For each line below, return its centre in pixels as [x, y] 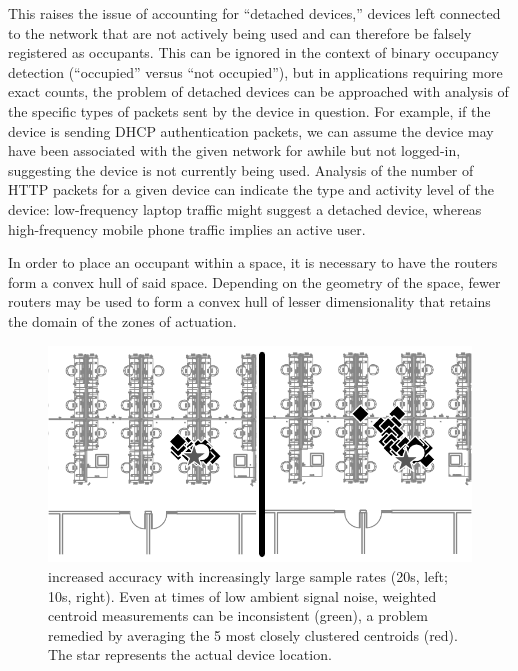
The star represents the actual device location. [190, 654]
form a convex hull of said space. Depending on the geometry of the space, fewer [254, 281]
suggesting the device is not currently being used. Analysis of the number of [241, 169]
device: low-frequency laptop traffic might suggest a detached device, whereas [245, 208]
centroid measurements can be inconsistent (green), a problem [238, 615]
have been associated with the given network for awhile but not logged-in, [234, 150]
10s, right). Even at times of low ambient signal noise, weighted [242, 595]
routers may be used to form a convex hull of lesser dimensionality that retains [249, 301]
